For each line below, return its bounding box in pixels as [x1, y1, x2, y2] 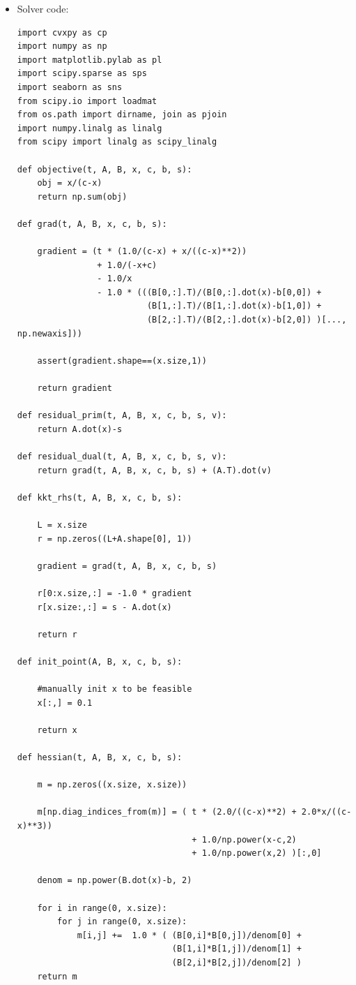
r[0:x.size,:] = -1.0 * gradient [37, 588, 192, 598]
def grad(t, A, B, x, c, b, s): [17, 219, 167, 229]
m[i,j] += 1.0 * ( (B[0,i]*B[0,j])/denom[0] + [77, 930, 302, 940]
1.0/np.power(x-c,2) [201, 834, 297, 845]
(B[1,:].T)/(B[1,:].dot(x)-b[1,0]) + [146, 301, 322, 311]
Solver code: [17, 1, 69, 15]
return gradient [37, 383, 112, 394]
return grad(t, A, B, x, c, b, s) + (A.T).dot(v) [37, 465, 272, 475]
